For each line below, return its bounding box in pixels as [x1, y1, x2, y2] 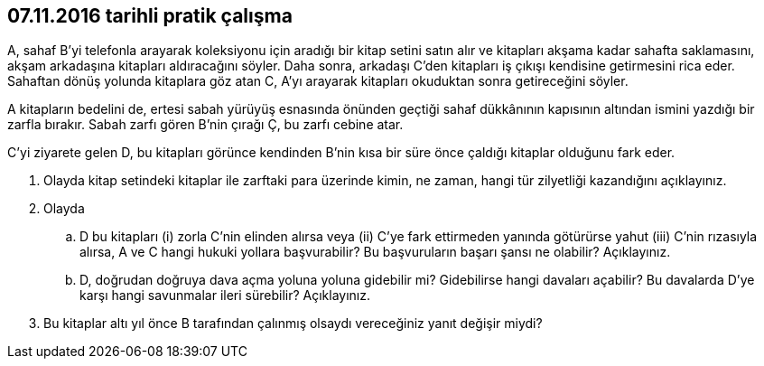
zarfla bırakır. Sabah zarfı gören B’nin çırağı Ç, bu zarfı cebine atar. [7, 117, 404, 133]
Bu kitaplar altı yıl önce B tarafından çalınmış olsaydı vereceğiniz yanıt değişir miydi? [43, 315, 543, 332]
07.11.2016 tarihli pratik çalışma [7, 5, 293, 27]
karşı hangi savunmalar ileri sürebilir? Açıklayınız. [79, 287, 371, 304]
